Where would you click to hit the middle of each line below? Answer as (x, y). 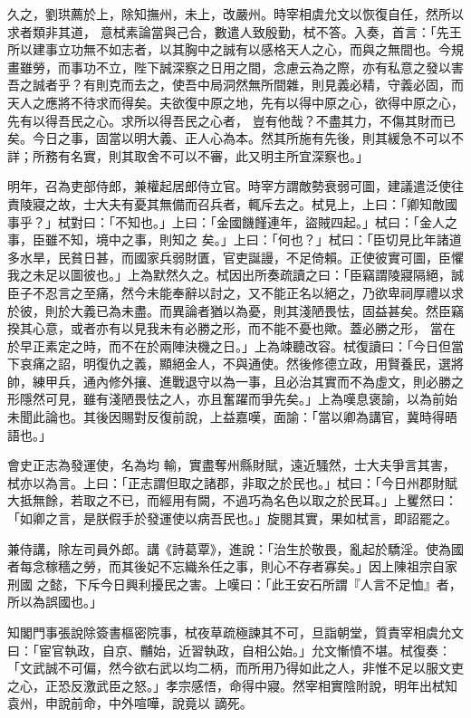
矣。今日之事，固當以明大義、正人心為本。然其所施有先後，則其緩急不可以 (229, 138)
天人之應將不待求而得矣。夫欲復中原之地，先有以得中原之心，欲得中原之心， (235, 102)
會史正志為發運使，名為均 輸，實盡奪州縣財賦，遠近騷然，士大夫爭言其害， (231, 465)
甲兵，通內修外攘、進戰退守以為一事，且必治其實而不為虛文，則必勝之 (254, 381)
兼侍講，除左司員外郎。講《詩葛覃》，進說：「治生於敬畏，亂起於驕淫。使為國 (235, 548)
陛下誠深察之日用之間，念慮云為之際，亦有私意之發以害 (298, 67)
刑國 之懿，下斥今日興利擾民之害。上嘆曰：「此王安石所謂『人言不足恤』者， (235, 584)
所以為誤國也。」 (55, 602)
